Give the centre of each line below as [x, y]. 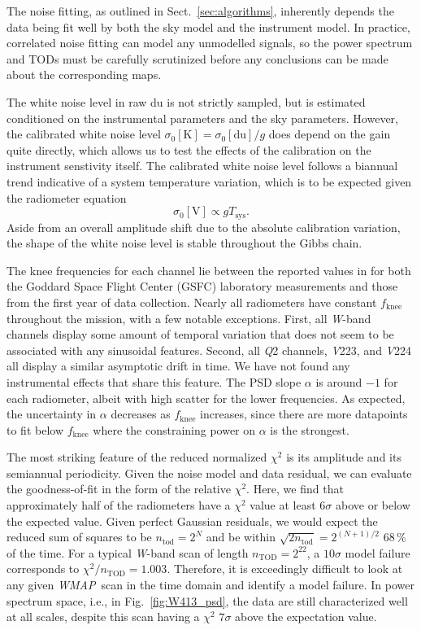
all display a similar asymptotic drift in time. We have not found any [178, 366]
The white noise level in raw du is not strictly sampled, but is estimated [186, 101]
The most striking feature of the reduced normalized [137, 457]
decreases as [141, 414]
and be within [241, 537]
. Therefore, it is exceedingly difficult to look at [285, 569]
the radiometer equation [67, 197]
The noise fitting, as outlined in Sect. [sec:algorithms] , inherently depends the [200, 11]
